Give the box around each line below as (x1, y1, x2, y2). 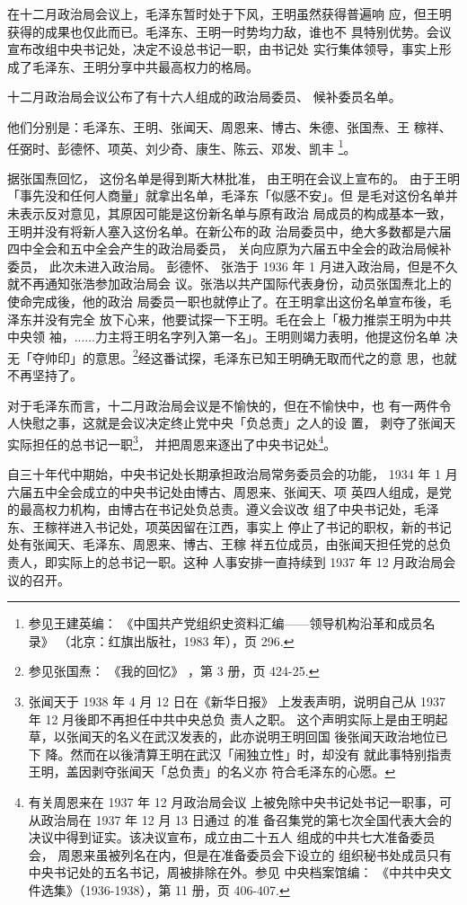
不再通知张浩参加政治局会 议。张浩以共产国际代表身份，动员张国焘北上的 (19, 274, 452, 293)
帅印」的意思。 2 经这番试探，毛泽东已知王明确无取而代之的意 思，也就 (44, 345, 457, 367)
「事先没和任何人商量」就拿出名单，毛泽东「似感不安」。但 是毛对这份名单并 (7, 186, 458, 205)
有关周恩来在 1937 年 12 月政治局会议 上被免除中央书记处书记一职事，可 (28, 792, 453, 811)
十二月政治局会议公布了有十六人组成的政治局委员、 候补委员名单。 (7, 87, 401, 106)
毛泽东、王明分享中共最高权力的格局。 (31, 57, 259, 75)
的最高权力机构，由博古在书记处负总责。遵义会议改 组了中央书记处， (7, 500, 414, 519)
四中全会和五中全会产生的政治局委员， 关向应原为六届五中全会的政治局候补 (7, 239, 452, 258)
